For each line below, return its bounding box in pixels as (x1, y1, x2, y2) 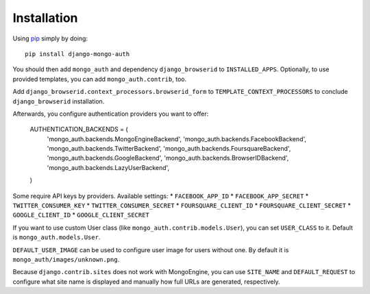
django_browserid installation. (12, 97, 105, 106)
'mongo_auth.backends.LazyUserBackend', (47, 163, 170, 171)
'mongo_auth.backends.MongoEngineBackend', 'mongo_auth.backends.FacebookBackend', (47, 134, 307, 143)
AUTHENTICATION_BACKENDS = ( (29, 125, 128, 134)
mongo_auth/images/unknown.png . (12, 255, 120, 263)
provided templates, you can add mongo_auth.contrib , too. (12, 75, 187, 83)
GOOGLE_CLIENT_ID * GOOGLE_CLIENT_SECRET (12, 211, 150, 219)
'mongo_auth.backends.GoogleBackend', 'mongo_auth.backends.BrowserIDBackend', (47, 154, 289, 162)
